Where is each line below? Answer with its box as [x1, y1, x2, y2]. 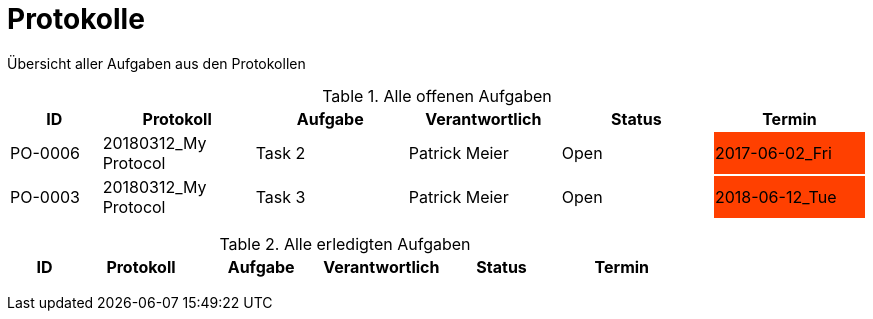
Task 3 [255, 186, 306, 207]
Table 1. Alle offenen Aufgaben [322, 85, 552, 106]
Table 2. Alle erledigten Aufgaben [219, 233, 471, 254]
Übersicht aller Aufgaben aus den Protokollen [7, 54, 306, 72]
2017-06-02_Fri [714, 142, 832, 163]
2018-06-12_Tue [714, 186, 837, 207]
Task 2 [255, 142, 306, 163]
